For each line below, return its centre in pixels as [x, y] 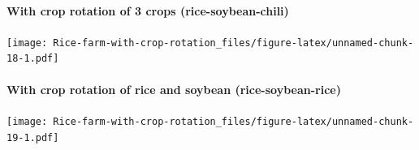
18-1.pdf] [33, 59]
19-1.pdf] [33, 137]
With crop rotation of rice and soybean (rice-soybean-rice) [174, 89]
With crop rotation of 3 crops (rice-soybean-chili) [148, 10]
